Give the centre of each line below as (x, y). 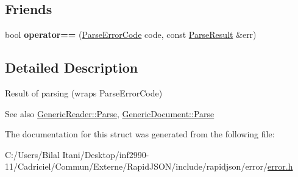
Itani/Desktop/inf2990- (106, 154)
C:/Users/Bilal (32, 154)
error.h (280, 166)
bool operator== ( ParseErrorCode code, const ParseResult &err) (131, 34)
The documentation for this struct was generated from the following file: (140, 134)
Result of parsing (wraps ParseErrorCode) (84, 93)
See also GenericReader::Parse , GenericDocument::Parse (110, 113)
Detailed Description (72, 67)
